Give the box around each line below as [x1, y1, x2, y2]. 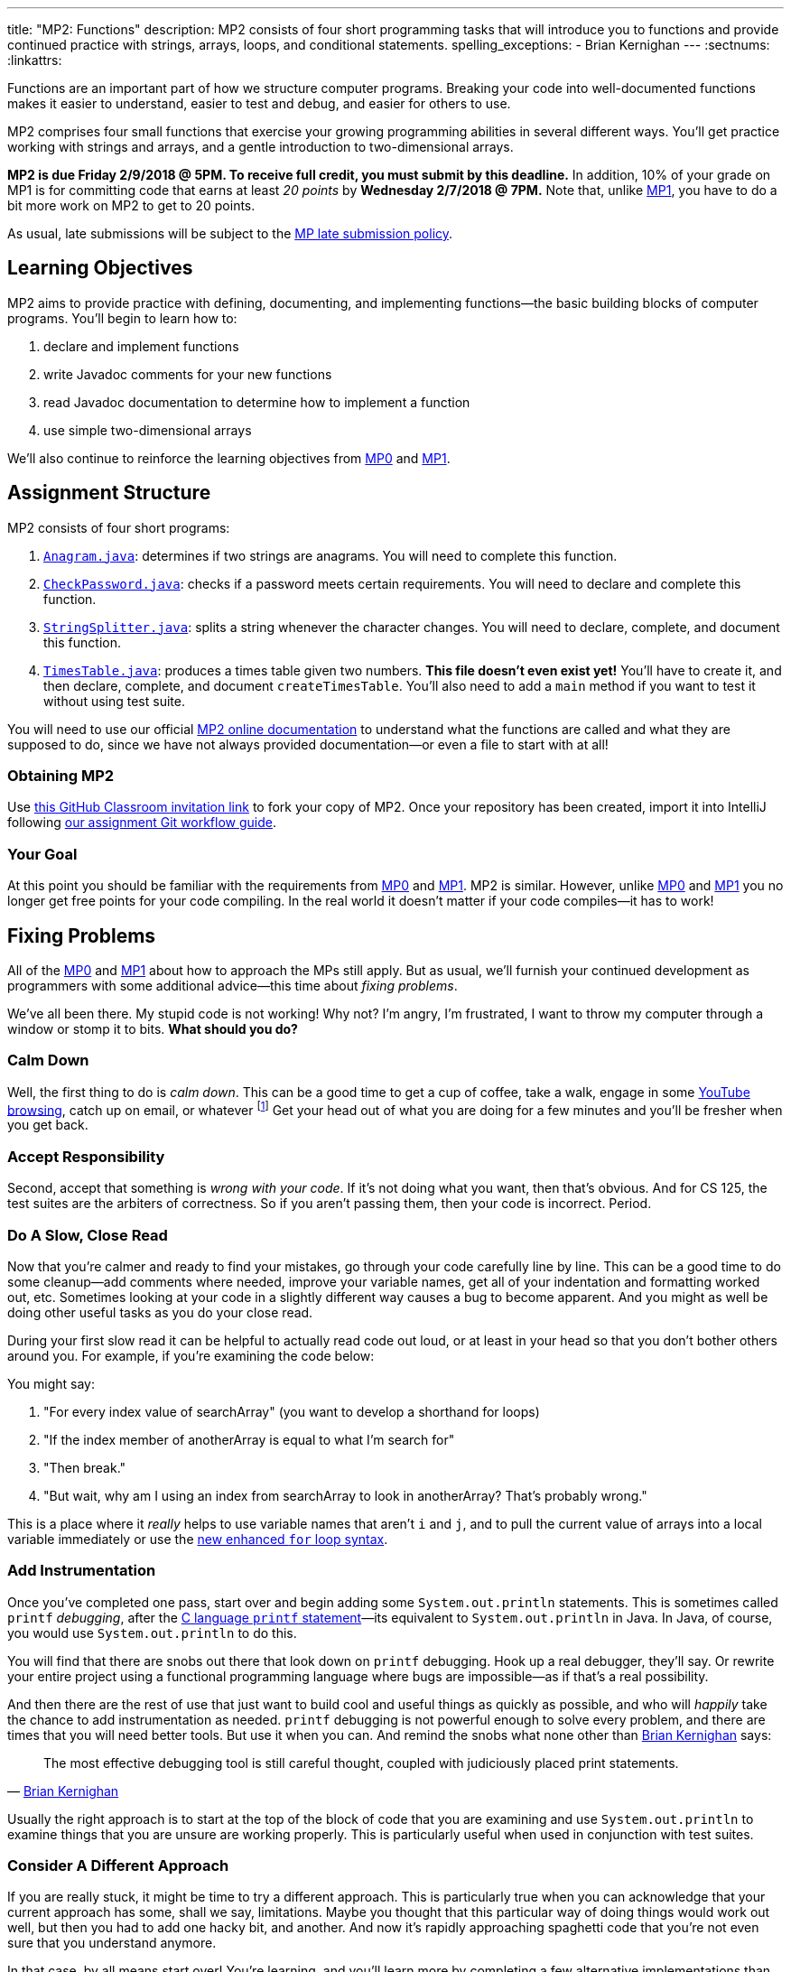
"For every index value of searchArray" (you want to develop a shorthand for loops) [43, 1403, 540, 1419]
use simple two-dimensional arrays [43, 422, 252, 438]
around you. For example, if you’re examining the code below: [7, 1347, 375, 1363]
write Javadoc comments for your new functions [43, 366, 332, 382]
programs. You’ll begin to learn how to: [7, 310, 237, 326]
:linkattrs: [7, 52, 62, 68]
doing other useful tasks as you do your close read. [7, 1304, 313, 1320]
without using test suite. [43, 693, 185, 709]
